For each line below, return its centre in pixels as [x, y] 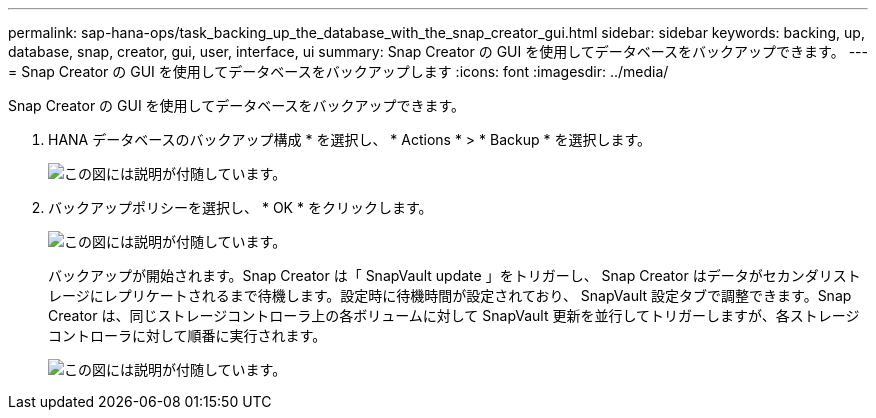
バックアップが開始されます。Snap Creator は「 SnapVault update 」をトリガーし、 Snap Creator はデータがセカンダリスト [454, 275]
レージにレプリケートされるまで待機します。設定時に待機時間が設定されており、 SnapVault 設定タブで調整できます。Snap [450, 295]
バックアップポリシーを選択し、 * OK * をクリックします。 [240, 207]
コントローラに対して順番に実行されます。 [187, 335]
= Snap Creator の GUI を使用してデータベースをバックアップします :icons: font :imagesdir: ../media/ [338, 71]
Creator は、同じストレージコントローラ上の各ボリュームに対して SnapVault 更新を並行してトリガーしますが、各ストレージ [454, 315]
